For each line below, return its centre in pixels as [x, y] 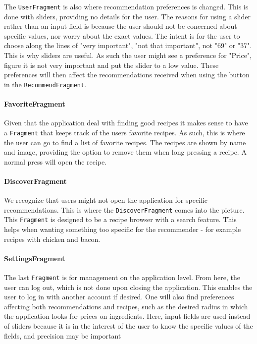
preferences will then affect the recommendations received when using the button [127, 75]
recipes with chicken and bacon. [52, 239]
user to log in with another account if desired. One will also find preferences [119, 297]
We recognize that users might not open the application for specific [106, 200]
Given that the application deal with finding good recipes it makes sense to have [126, 123]
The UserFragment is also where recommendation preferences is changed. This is [126, 6]
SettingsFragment [35, 258]
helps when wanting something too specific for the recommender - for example [123, 229]
